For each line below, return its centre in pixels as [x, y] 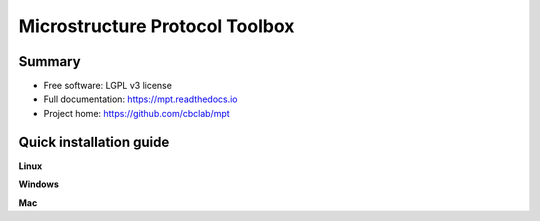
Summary [49, 61]
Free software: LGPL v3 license [107, 86]
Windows [38, 184]
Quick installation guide [94, 141]
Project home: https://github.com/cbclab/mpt [136, 113]
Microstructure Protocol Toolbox [156, 26]
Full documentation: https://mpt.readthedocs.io [141, 99]
